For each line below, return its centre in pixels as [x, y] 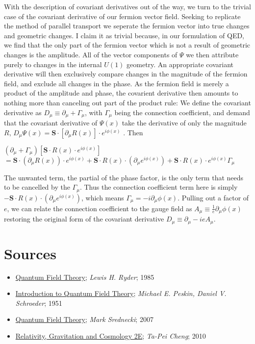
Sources [30, 253]
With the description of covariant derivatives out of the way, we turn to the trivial [127, 6]
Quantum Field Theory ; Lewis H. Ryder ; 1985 [85, 277]
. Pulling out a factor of [213, 197]
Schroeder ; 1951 [39, 303]
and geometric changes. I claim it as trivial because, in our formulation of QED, [124, 35]
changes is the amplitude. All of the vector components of [91, 54]
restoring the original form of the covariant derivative [84, 219]
